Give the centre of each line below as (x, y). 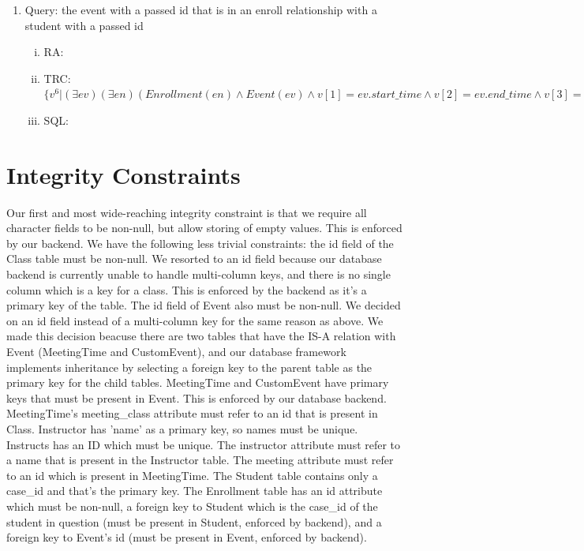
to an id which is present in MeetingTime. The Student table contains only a (192, 475)
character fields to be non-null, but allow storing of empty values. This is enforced (204, 228)
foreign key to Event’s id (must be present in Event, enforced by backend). (187, 537)
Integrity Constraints (124, 174)
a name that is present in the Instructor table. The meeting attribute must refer (200, 460)
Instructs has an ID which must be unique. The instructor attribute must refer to (204, 444)
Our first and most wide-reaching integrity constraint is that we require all (187, 212)
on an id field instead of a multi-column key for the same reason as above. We (195, 320)
